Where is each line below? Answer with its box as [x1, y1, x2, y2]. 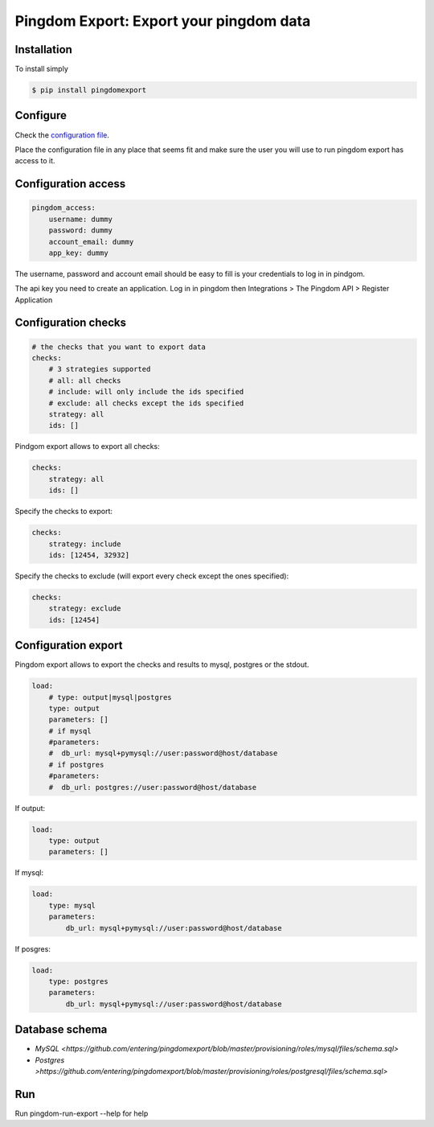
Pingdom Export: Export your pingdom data [14, 12, 311, 30]
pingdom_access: [31, 204, 96, 212]
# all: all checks [48, 376, 121, 385]
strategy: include [48, 539, 121, 549]
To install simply [14, 64, 68, 74]
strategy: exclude [48, 604, 121, 613]
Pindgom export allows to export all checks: [14, 442, 160, 451]
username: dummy [48, 214, 113, 224]
